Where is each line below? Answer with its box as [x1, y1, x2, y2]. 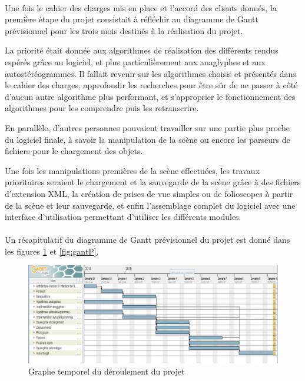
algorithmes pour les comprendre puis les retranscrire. [5, 102, 199, 114]
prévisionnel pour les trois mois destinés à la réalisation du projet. [5, 24, 243, 36]
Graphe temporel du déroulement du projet [28, 365, 185, 377]
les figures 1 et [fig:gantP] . [5, 245, 99, 257]
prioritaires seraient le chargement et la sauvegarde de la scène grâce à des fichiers [5, 176, 301, 188]
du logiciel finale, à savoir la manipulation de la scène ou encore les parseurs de [5, 133, 290, 145]
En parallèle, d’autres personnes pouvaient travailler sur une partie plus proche [5, 121, 290, 133]
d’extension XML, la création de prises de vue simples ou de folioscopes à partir [5, 187, 293, 199]
